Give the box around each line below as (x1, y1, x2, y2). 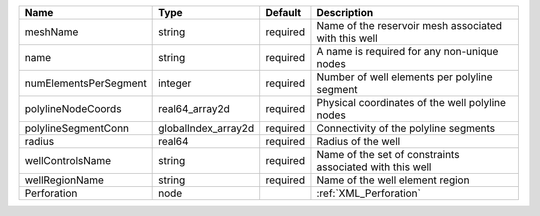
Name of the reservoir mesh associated (316, 19, 503, 32)
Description (316, 6, 374, 19)
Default (265, 6, 302, 19)
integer (158, 76, 192, 90)
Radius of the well (316, 135, 401, 148)
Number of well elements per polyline (316, 70, 493, 84)
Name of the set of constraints (316, 148, 460, 161)
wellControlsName (24, 154, 112, 167)
